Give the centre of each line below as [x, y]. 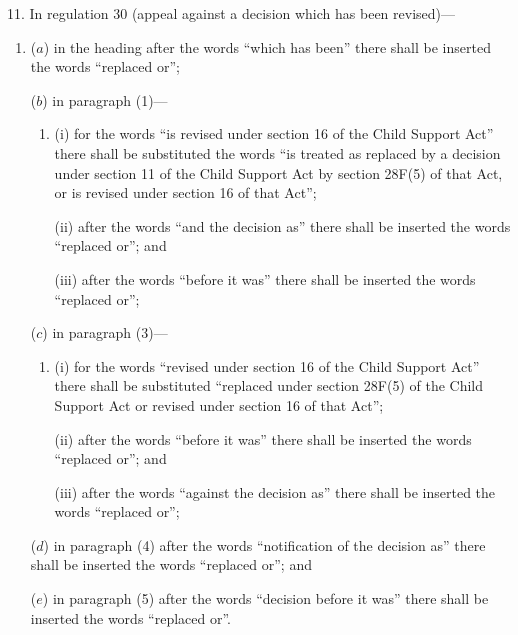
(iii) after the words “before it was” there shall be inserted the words [265, 278]
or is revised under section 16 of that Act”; [185, 192]
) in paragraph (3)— [105, 332]
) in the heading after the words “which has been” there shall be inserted [267, 46]
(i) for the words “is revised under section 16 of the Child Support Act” [274, 133]
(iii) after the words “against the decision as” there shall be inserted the [275, 491]
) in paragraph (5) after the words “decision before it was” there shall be [265, 598]
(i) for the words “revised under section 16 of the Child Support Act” [267, 365]
